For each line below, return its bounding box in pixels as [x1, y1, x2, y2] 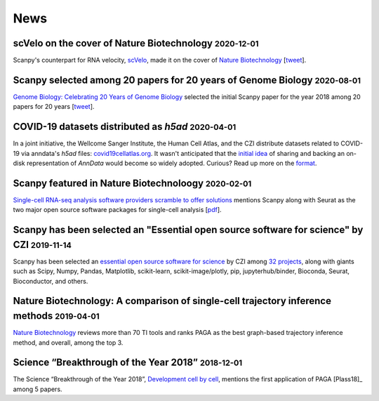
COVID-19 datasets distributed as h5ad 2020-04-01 [13, 121, 237, 133]
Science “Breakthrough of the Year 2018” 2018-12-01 [13, 357, 242, 369]
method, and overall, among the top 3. [13, 338, 124, 347]
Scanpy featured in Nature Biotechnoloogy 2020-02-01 [13, 177, 252, 189]
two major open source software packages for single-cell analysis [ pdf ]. [13, 206, 222, 214]
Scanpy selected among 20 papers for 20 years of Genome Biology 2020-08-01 [13, 74, 361, 86]
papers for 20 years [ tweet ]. [13, 103, 95, 111]
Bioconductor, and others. [13, 277, 88, 285]
